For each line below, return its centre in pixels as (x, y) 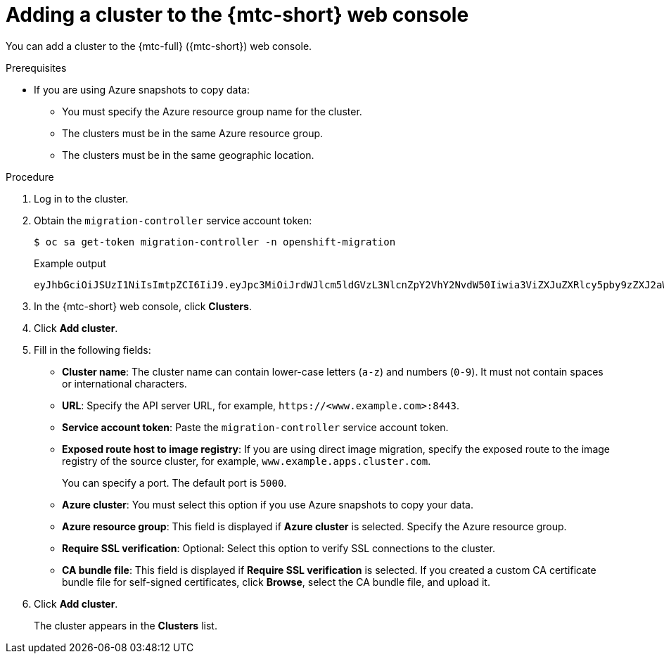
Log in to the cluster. (81, 198)
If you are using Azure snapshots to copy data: (142, 89)
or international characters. (124, 383)
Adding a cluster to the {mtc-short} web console (237, 15)
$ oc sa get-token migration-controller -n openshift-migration (215, 242)
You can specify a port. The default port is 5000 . (174, 482)
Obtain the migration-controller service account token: (173, 220)
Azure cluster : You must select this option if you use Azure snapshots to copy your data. (268, 504)
